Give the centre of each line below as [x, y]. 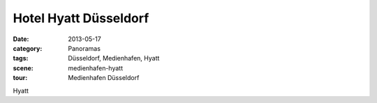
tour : [20, 78]
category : [28, 48]
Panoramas [84, 48]
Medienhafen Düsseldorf [104, 78]
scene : [23, 68]
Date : [21, 39]
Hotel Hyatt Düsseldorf [81, 18]
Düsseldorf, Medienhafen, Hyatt [114, 58]
